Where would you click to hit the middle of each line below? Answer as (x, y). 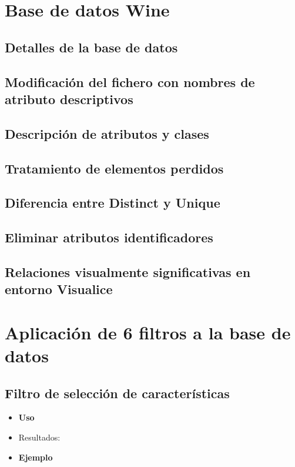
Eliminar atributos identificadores (109, 237)
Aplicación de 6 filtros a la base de (148, 332)
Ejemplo (36, 457)
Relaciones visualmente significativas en (128, 271)
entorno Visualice (59, 289)
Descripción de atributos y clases (107, 133)
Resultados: (39, 437)
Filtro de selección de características (117, 393)
